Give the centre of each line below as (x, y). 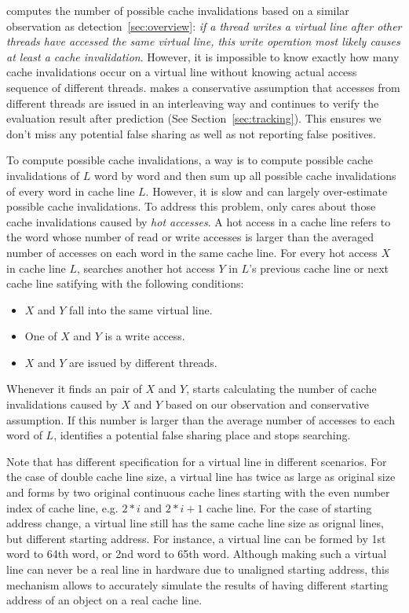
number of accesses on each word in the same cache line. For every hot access (192, 252)
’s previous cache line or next (319, 268)
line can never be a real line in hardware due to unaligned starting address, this (198, 569)
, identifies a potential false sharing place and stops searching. (202, 435)
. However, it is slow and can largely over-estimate (267, 191)
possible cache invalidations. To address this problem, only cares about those (191, 206)
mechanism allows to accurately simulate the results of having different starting (197, 584)
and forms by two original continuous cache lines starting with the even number (198, 492)
